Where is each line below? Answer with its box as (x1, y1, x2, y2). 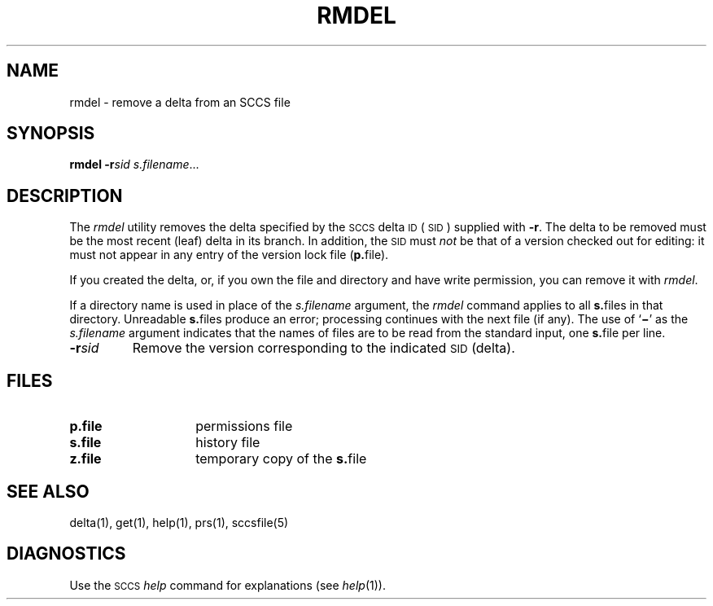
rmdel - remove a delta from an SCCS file (69, 94, 291, 109)
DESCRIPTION (7, 185, 123, 206)
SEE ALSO (7, 481, 90, 502)
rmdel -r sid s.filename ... (69, 157, 199, 172)
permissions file (195, 418, 293, 435)
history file (195, 434, 260, 451)
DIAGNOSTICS (7, 543, 126, 564)
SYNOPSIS (7, 123, 95, 144)
